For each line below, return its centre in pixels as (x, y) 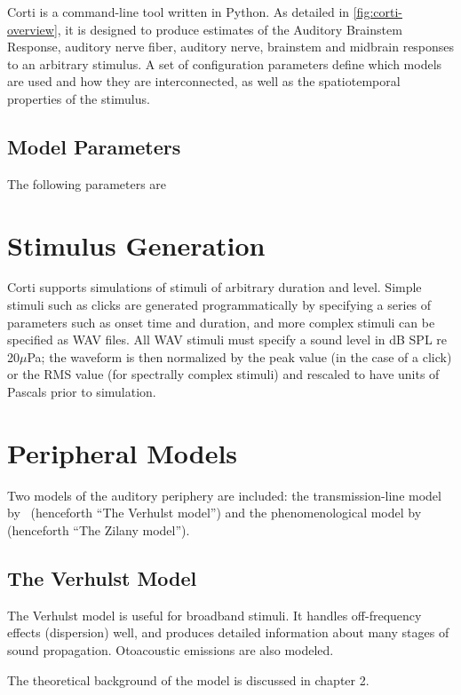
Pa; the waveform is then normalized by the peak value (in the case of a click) (239, 356)
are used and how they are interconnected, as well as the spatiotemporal (204, 81)
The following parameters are (87, 183)
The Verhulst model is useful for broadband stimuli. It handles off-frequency (215, 615)
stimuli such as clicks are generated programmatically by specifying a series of (219, 305)
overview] (32, 29)
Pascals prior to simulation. (82, 392)
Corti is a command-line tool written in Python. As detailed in (179, 12)
